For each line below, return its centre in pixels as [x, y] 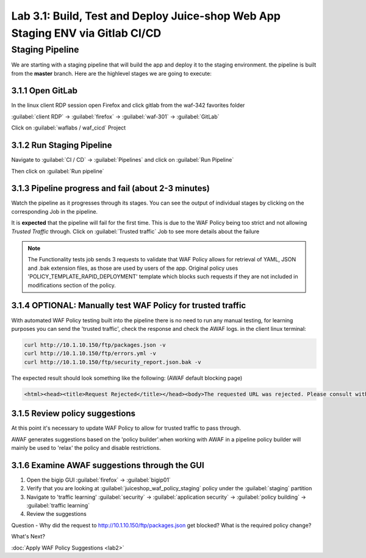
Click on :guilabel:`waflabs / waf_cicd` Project [69, 128]
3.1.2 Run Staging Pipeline [62, 146]
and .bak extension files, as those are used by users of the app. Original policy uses [133, 268]
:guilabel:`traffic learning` [58, 505]
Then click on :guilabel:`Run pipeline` [58, 171]
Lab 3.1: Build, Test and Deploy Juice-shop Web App [146, 16]
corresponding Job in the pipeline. [54, 211]
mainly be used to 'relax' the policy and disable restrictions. [86, 447]
